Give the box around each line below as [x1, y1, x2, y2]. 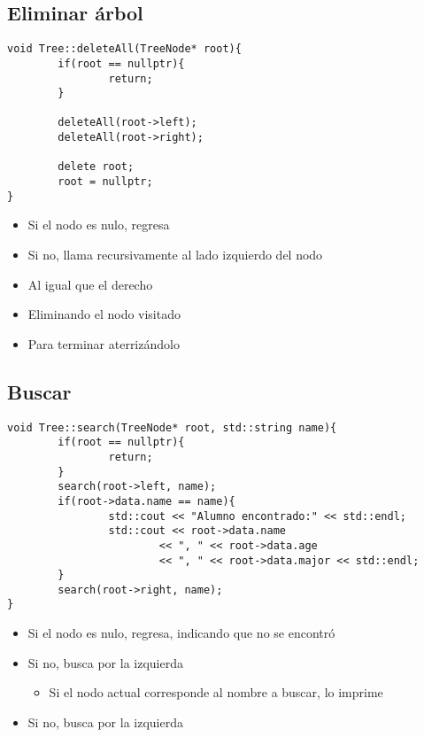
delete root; [58, 160, 135, 174]
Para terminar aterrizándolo [27, 334, 180, 353]
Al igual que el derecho [27, 275, 153, 293]
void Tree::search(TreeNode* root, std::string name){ [7, 421, 337, 434]
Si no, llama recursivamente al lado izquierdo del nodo [27, 245, 323, 264]
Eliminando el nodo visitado [27, 305, 181, 323]
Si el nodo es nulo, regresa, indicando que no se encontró [27, 624, 335, 642]
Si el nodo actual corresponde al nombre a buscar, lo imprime [49, 683, 383, 702]
